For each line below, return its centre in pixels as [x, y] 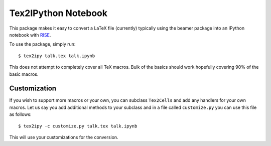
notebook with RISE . [30, 35]
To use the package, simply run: [42, 44]
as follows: [21, 114]
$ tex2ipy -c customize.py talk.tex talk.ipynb [78, 126]
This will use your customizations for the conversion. [64, 137]
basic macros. [24, 74]
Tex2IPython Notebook [58, 13]
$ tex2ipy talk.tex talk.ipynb [57, 56]
